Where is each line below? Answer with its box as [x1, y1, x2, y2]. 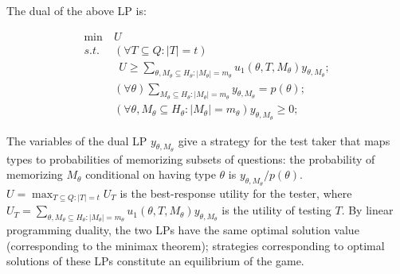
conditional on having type [85, 166, 216, 183]
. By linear [341, 202, 394, 218]
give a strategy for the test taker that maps [178, 132, 390, 149]
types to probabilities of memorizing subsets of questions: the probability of [6, 150, 375, 167]
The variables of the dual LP [6, 132, 147, 149]
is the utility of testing [222, 202, 331, 218]
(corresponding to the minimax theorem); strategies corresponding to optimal [6, 237, 385, 253]
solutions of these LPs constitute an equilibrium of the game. [6, 253, 304, 269]
